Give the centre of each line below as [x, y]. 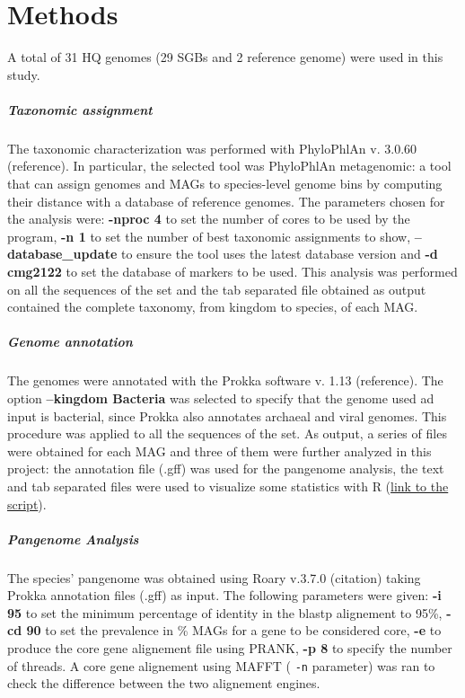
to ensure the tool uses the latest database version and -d [279, 254]
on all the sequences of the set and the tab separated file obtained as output [217, 289]
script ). [27, 504]
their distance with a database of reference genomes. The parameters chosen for [226, 201]
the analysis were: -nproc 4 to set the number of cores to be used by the [209, 219]
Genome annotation [70, 342]
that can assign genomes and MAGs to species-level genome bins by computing [225, 184]
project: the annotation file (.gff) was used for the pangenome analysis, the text [226, 468]
